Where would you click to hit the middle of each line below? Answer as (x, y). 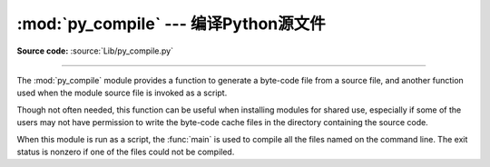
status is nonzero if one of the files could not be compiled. (126, 152)
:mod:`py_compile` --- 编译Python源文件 (171, 24)
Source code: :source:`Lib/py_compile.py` (95, 51)
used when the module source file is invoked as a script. (122, 93)
